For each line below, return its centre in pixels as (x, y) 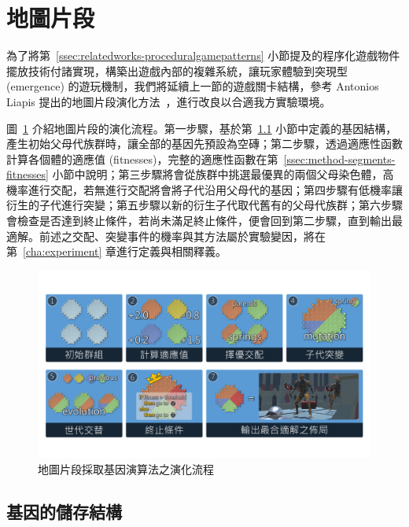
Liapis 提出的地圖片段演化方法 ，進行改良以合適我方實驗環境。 (169, 101)
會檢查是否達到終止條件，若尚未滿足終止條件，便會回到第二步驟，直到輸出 (199, 221)
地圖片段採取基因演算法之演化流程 (126, 468)
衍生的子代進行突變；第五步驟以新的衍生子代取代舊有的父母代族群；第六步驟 (204, 205)
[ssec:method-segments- (339, 158)
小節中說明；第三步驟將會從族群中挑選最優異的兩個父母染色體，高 (223, 174)
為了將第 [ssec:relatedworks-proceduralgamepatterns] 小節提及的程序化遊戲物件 (203, 55)
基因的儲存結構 (64, 511)
